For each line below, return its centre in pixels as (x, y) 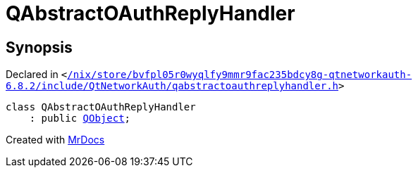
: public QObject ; (80, 118)
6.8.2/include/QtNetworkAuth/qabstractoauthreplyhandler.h (172, 86)
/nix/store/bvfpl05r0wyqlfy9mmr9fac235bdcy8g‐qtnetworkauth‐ (240, 75)
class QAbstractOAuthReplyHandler (101, 107)
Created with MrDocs (55, 140)
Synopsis (39, 47)
